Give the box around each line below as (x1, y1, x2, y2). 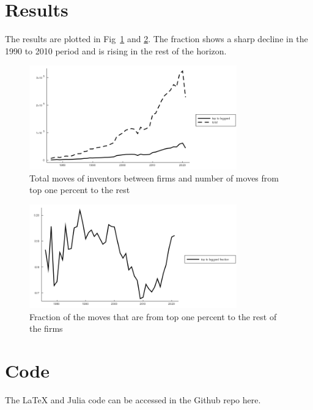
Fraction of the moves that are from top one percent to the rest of (29, 310, 277, 323)
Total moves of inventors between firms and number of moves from (29, 171, 279, 184)
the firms (29, 322, 63, 335)
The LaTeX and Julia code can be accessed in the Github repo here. (5, 394, 261, 406)
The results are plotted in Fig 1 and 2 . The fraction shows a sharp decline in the (5, 32, 308, 45)
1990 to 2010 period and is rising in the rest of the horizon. (5, 44, 227, 57)
